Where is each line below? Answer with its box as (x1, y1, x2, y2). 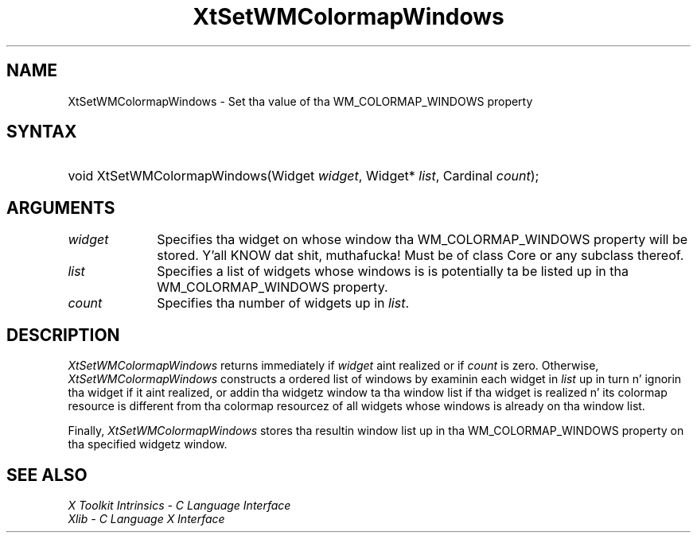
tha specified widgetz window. (68, 437, 228, 452)
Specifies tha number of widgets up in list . (157, 295, 410, 312)
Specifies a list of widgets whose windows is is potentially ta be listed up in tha (157, 263, 629, 280)
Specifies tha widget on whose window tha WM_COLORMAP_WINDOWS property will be (157, 231, 688, 248)
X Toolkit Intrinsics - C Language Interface (68, 498, 291, 512)
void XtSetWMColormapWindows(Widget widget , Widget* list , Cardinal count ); (68, 168, 539, 184)
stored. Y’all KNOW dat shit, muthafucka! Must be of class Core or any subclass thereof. (157, 247, 684, 264)
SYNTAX (6, 122, 77, 142)
